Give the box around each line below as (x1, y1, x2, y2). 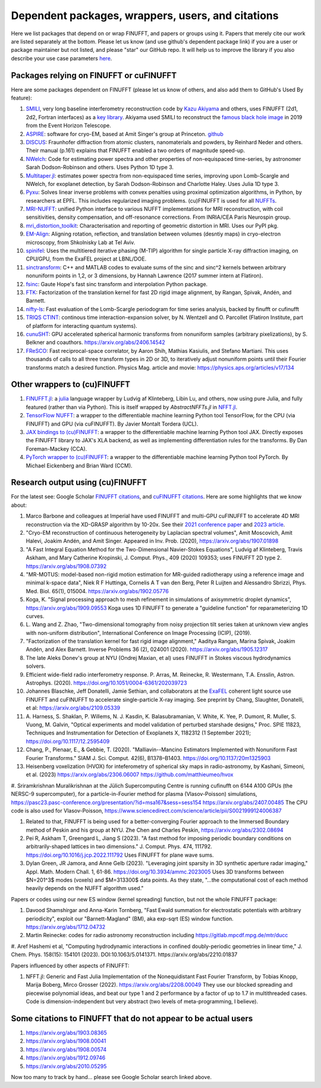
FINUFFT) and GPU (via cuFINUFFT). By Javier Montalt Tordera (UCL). (26, 420, 199, 427)
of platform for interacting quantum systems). (26, 322, 138, 329)
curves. (26, 612, 45, 619)
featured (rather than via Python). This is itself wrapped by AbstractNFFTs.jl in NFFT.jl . (26, 403, 238, 411)
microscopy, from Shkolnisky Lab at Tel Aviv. (26, 238, 136, 246)
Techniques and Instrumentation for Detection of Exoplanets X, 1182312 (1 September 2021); (26, 729, 251, 736)
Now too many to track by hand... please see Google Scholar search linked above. (11, 1073, 212, 1080)
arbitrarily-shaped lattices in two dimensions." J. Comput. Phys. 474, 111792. (26, 843, 212, 850)
